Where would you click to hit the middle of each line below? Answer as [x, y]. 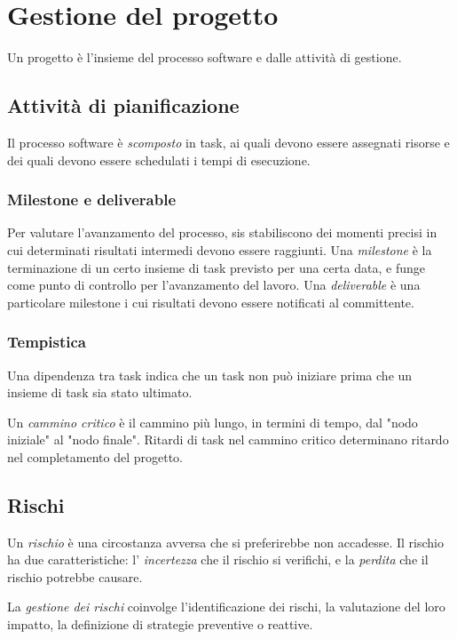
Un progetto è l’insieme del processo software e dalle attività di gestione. [205, 57]
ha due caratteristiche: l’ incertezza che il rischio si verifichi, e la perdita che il [218, 559]
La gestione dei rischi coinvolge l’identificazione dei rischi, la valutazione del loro [226, 607]
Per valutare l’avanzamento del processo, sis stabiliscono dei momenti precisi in [222, 232]
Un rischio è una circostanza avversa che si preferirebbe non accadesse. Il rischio [225, 542]
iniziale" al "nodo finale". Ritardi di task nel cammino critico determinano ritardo [228, 439]
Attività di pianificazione [123, 105]
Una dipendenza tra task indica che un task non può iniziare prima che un [210, 375]
